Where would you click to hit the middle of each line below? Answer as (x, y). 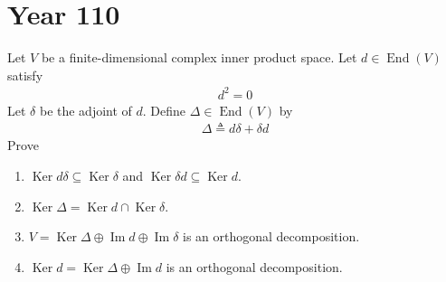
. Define (164, 110)
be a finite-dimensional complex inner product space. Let (199, 57)
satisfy (25, 75)
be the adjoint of (85, 110)
